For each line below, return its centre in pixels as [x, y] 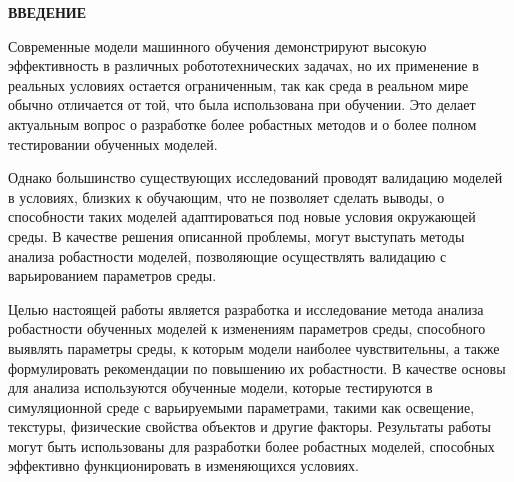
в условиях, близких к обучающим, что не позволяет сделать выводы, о [226, 196]
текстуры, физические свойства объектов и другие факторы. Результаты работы [249, 426]
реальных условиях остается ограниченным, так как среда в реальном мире [238, 84]
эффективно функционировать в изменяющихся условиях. [183, 465]
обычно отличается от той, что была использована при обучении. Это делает [242, 104]
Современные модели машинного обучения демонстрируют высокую [217, 45]
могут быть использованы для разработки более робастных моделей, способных [251, 445]
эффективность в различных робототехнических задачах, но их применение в [243, 65]
